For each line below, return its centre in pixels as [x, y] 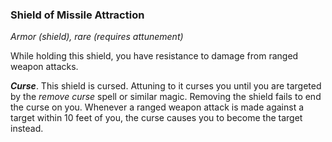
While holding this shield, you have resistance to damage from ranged [154, 56]
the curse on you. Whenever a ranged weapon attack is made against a [157, 107]
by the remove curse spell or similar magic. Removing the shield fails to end [166, 97]
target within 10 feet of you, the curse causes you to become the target [156, 118]
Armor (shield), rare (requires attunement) [97, 37]
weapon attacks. [44, 67]
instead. [27, 129]
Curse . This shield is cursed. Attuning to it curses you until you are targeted [166, 86]
